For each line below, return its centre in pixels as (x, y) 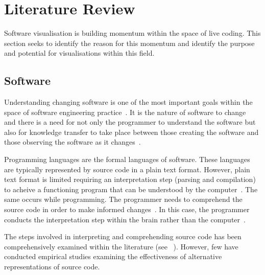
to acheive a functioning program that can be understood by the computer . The (131, 189)
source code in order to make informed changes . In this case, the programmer (127, 209)
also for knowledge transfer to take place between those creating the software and (131, 132)
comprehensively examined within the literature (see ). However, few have (121, 246)
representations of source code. (52, 267)
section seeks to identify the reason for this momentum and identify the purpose (129, 43)
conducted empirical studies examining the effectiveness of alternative (113, 256)
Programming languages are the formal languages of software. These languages (127, 159)
